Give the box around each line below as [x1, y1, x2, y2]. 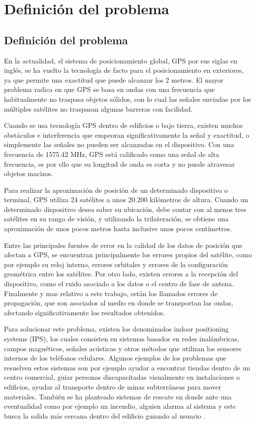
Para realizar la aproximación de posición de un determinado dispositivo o [4, 184, 228, 195]
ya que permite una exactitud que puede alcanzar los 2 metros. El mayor [4, 74, 224, 85]
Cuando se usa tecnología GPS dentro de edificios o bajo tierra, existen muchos [4, 120, 243, 130]
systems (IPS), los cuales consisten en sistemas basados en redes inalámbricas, [4, 333, 239, 344]
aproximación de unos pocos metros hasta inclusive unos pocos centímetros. [4, 223, 232, 234]
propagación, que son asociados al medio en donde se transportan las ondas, [4, 298, 233, 308]
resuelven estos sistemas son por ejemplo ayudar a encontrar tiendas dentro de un [4, 362, 251, 372]
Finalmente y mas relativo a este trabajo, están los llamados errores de [4, 288, 218, 298]
